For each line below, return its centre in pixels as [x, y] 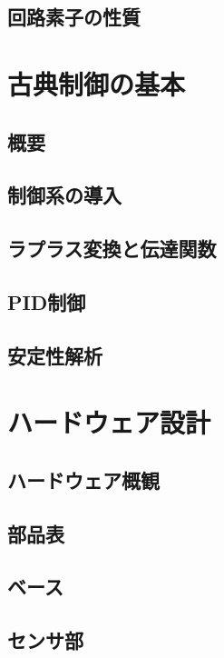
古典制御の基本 [97, 83]
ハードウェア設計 [109, 422]
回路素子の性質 [74, 17]
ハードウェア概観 [83, 479]
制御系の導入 [64, 195]
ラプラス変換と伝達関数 [112, 249]
